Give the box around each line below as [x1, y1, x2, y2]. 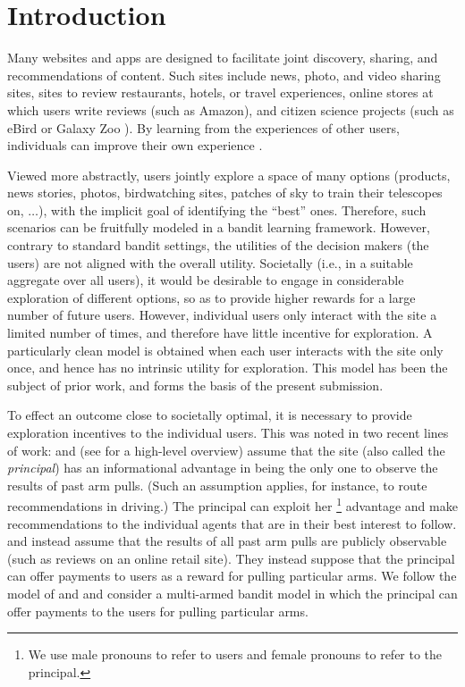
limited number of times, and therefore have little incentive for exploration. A [7, 323, 433, 342]
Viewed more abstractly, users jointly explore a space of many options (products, [7, 165, 451, 184]
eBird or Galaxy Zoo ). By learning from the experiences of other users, [7, 118, 400, 137]
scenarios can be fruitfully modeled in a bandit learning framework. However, [7, 218, 430, 237]
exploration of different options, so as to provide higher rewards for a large [7, 288, 416, 306]
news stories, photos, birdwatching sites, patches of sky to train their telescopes [7, 183, 443, 202]
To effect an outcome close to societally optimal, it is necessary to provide [7, 406, 412, 424]
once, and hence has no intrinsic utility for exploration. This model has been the [7, 358, 448, 377]
